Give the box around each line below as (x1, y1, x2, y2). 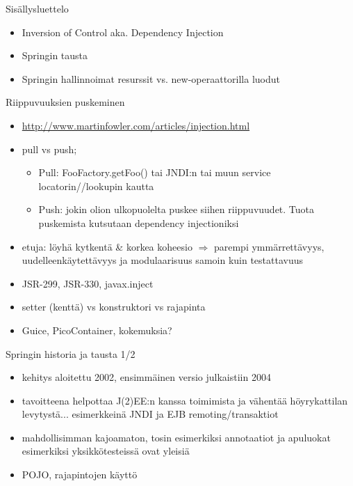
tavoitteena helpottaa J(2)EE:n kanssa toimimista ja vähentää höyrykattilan (22, 393, 348, 407)
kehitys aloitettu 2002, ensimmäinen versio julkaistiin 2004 (22, 370, 271, 384)
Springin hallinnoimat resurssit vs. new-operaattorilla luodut (22, 71, 280, 86)
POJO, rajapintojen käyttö (22, 467, 138, 482)
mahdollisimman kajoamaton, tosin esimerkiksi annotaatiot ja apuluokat (22, 430, 331, 444)
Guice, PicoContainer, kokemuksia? (22, 322, 172, 337)
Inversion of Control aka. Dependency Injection (22, 24, 224, 39)
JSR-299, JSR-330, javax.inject (22, 276, 154, 290)
